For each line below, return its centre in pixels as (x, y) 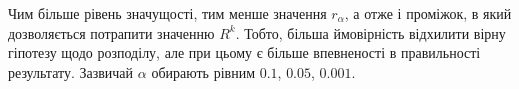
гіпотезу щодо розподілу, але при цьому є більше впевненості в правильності (244, 52)
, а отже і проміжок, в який (428, 13)
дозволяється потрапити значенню (111, 32)
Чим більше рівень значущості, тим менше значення (167, 13)
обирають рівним (203, 71)
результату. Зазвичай (71, 71)
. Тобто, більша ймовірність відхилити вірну (370, 32)
